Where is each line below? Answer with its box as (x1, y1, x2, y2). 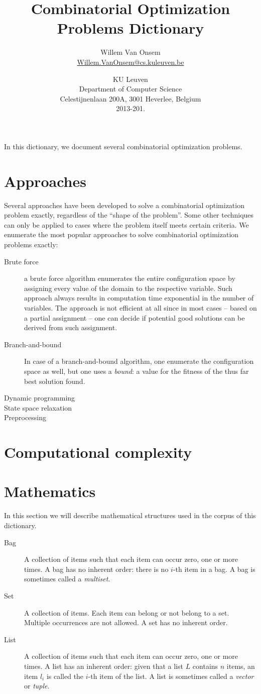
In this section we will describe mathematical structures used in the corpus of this (4, 510, 256, 521)
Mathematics (4, 481, 96, 502)
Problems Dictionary (57, 18, 204, 38)
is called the (46, 670, 84, 681)
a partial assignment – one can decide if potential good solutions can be (24, 312, 245, 323)
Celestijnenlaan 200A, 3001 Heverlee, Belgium (60, 93, 201, 104)
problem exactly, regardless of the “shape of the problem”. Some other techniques (4, 210, 254, 220)
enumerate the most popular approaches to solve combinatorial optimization (4, 229, 239, 240)
